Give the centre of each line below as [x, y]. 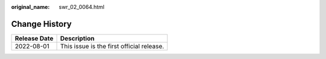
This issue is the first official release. [112, 46]
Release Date [34, 38]
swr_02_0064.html [82, 7]
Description [77, 38]
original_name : [30, 7]
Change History [41, 24]
